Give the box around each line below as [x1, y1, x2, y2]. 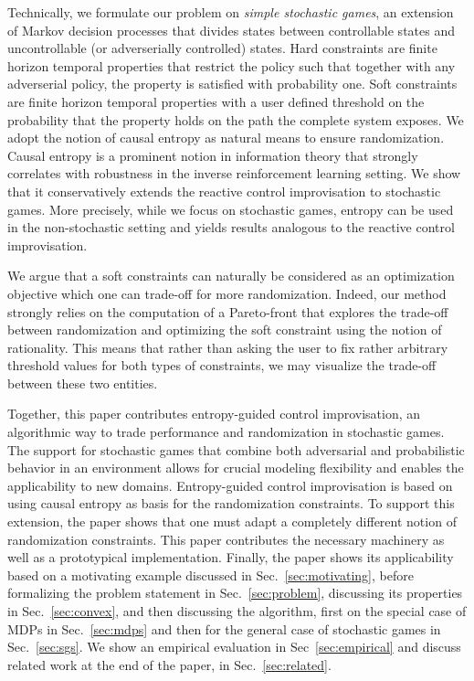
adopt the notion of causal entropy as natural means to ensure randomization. [7, 128, 445, 147]
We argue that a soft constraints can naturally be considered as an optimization [7, 266, 455, 285]
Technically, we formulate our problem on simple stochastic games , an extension [7, 3, 454, 21]
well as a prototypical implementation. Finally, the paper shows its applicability [7, 548, 454, 567]
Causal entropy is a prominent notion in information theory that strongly [7, 145, 418, 165]
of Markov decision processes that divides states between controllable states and [7, 20, 455, 39]
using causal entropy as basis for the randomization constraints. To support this [7, 494, 455, 513]
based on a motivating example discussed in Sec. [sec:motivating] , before [7, 565, 414, 584]
